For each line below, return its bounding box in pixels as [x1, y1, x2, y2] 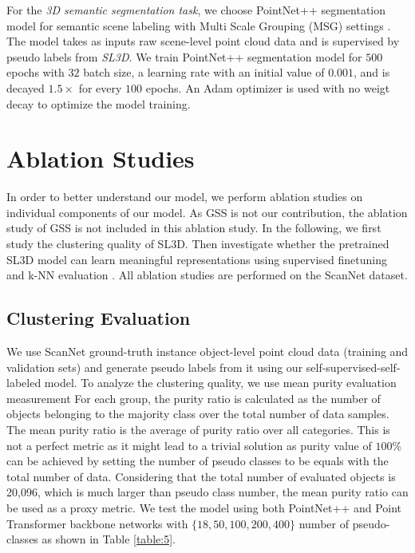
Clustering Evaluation [6, 306, 191, 330]
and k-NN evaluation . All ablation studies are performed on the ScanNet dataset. [6, 267, 408, 283]
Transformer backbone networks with [6, 515, 188, 531]
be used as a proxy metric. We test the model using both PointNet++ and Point [6, 499, 402, 515]
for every [78, 79, 122, 96]
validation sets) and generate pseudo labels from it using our [6, 358, 303, 375]
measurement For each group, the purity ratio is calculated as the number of [6, 389, 381, 406]
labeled [6, 374, 41, 391]
